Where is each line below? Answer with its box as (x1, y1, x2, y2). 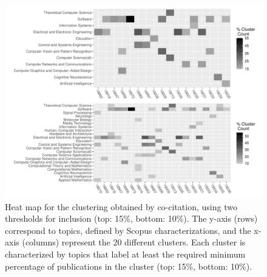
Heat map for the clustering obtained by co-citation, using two (5, 200, 237, 213)
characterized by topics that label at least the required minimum (5, 247, 246, 260)
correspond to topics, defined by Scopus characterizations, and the (5, 224, 251, 236)
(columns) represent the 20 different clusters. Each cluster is (22, 236, 246, 248)
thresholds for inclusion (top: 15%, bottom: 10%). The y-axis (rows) (5, 212, 258, 225)
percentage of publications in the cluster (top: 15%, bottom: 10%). (5, 259, 252, 272)
